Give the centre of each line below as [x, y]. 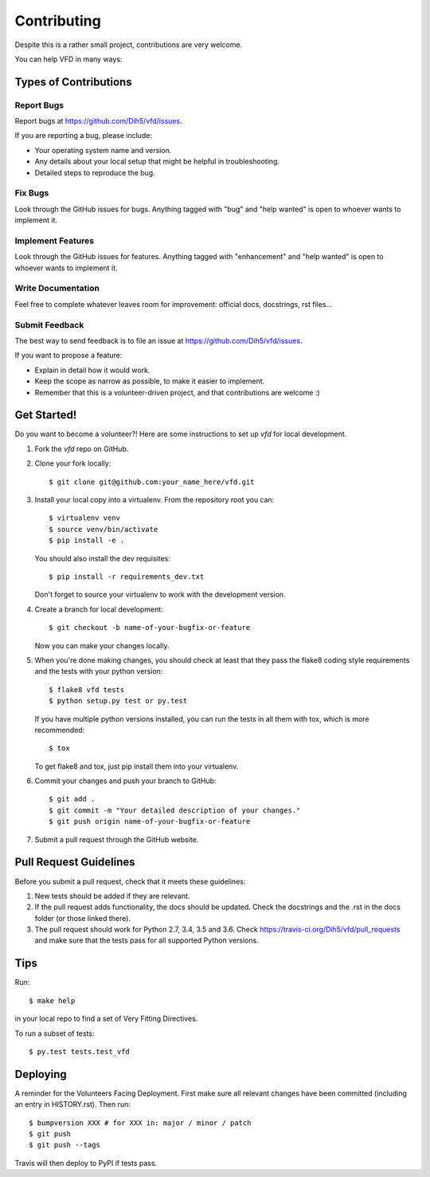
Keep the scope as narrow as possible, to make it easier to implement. [150, 381]
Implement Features [55, 241]
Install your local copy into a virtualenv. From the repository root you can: [154, 500]
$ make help [52, 1000]
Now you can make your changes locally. [102, 645]
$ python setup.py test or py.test [118, 701]
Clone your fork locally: [73, 463]
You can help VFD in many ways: [68, 59]
